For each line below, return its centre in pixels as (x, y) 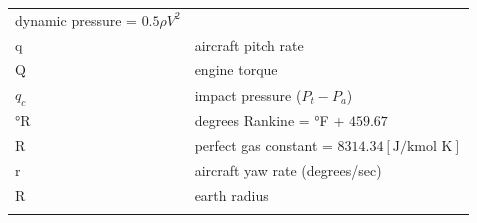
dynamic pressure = (76, 19)
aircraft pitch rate (249, 44)
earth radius (231, 194)
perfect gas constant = (263, 145)
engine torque (236, 69)
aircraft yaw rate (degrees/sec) (288, 170)
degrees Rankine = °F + (269, 120)
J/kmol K (422, 147)
